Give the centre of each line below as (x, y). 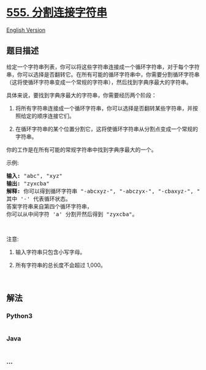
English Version (26, 30)
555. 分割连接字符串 (57, 13)
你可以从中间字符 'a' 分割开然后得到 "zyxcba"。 (72, 214)
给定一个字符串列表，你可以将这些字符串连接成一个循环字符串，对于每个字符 (103, 67)
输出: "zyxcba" (28, 183)
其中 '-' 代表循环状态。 (39, 199)
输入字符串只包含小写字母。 (50, 252)
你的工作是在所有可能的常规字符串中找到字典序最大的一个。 (82, 149)
